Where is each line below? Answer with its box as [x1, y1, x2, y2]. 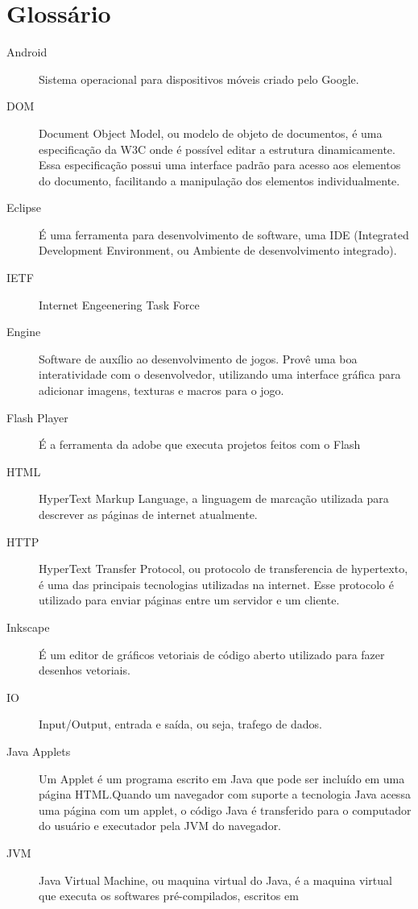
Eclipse [6, 199, 42, 216]
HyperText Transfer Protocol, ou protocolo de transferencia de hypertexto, [39, 560, 408, 577]
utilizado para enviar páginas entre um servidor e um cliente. [39, 591, 340, 608]
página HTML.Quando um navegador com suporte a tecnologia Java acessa [39, 786, 411, 803]
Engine [6, 323, 41, 340]
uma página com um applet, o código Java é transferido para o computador [39, 801, 412, 818]
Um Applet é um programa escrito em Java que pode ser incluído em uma [39, 770, 405, 787]
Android [6, 44, 48, 60]
